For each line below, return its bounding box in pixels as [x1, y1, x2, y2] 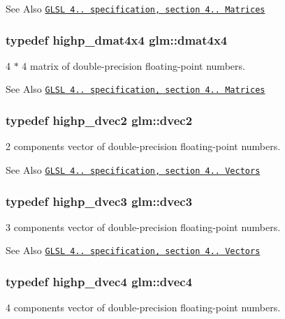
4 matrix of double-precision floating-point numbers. [22, 58, 245, 73]
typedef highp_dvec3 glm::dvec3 [6, 192, 193, 209]
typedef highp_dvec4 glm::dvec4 [6, 272, 193, 290]
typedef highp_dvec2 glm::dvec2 [6, 112, 193, 129]
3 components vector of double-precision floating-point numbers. [6, 219, 281, 234]
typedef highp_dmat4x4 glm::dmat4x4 [6, 31, 228, 48]
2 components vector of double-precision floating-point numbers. [6, 139, 281, 154]
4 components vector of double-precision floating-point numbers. [6, 300, 281, 315]
